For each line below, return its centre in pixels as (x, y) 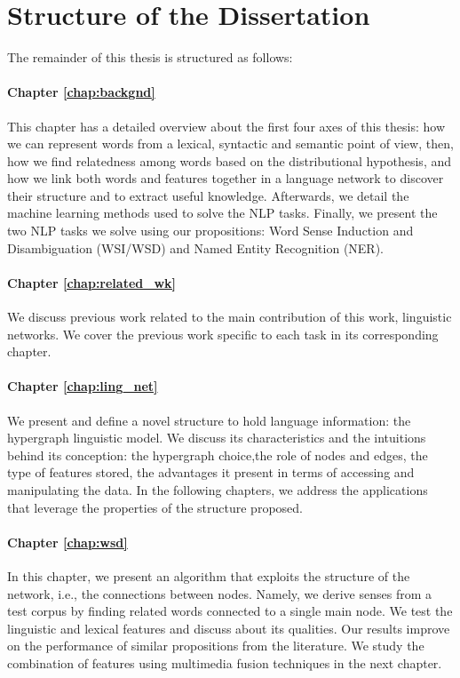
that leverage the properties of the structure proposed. (155, 507)
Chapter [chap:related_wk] (92, 282)
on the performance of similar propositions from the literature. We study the (216, 646)
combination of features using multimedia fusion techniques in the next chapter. (225, 662)
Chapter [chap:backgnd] (81, 92)
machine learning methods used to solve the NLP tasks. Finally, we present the (222, 213)
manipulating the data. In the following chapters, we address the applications (218, 490)
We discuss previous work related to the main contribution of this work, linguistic (230, 317)
